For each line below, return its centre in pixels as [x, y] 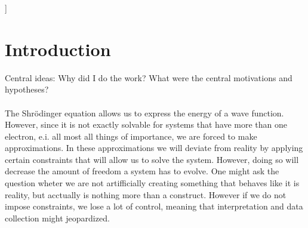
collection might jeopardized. [57, 218]
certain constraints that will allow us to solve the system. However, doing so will [152, 159]
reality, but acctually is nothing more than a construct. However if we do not [146, 194]
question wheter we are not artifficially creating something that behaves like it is [152, 183]
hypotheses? [27, 89]
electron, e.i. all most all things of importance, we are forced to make [131, 136]
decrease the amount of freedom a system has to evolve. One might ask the [142, 171]
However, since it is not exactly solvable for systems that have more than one [146, 124]
